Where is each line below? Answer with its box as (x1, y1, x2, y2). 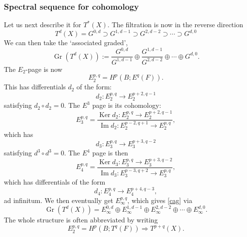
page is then (92, 148, 128, 157)
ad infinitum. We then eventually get (4, 195, 113, 205)
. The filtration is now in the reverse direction (108, 19, 243, 30)
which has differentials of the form (4, 176, 106, 186)
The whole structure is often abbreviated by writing (4, 215, 158, 225)
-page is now (25, 64, 62, 74)
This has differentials (4, 82, 66, 92)
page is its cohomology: (92, 100, 161, 110)
